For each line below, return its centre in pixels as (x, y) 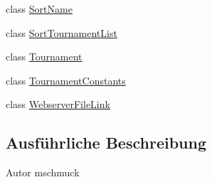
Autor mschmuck (43, 172)
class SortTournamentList (62, 32)
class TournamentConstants (66, 80)
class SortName (39, 9)
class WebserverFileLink (58, 104)
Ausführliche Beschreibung (106, 143)
